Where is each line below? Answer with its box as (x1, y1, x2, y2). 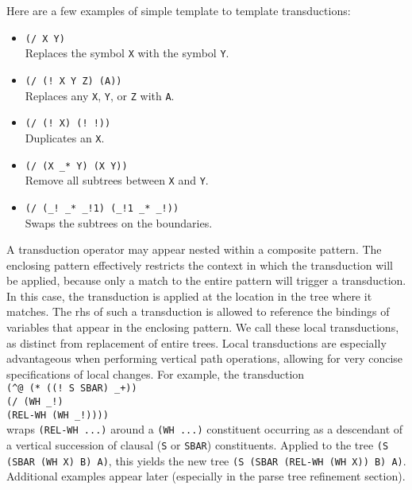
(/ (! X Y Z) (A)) (25, 75, 122, 87)
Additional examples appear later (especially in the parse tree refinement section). (6, 468, 406, 484)
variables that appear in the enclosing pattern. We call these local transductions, (6, 319, 399, 336)
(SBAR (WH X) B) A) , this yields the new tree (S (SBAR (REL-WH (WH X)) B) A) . (6, 452, 406, 469)
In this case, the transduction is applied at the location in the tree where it (6, 287, 372, 304)
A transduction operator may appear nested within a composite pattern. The (6, 241, 382, 258)
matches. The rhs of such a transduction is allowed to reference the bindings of (6, 303, 390, 320)
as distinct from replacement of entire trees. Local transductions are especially (6, 334, 387, 351)
